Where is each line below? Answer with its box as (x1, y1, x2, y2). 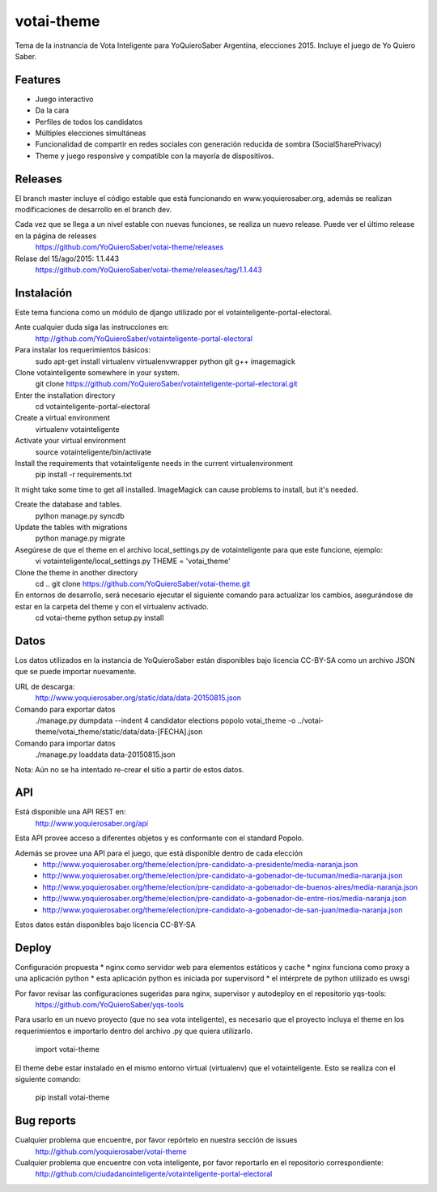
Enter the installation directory (15, 390, 116, 400)
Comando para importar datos (15, 738, 117, 748)
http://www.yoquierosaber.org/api (35, 818, 149, 828)
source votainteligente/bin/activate (35, 446, 151, 457)
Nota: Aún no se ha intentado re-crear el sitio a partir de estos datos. (15, 764, 244, 774)
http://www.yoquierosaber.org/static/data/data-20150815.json (35, 693, 242, 703)
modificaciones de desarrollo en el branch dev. (15, 205, 172, 215)
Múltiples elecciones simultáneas (35, 128, 146, 138)
